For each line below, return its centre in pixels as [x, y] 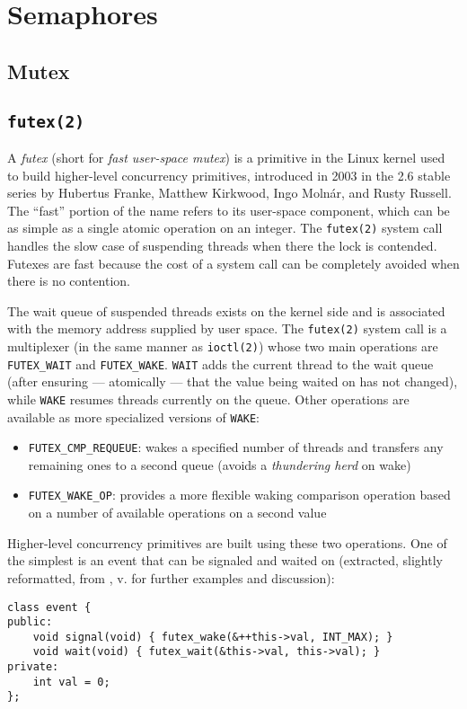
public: [30, 622]
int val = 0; [71, 682]
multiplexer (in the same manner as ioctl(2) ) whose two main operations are [223, 346]
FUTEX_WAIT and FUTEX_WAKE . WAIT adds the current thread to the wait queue [220, 363]
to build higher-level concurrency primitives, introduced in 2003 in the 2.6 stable [229, 175]
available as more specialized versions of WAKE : [134, 417]
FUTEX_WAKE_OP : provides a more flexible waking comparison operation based [239, 495]
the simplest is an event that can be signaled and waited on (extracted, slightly [225, 560]
